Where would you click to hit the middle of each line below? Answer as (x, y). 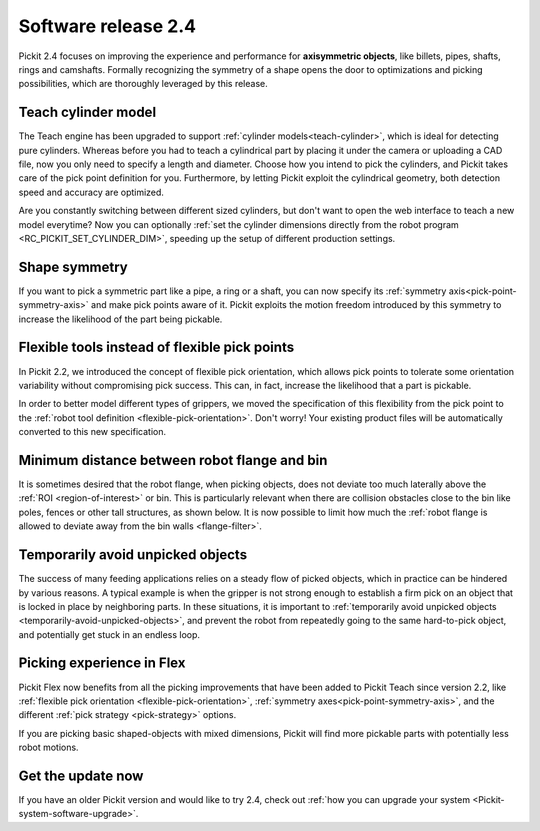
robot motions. (48, 747)
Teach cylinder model (87, 112)
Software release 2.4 (107, 26)
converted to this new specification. (92, 432)
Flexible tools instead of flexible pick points (156, 347)
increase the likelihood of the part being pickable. (120, 319)
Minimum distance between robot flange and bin (173, 460)
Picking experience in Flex (102, 663)
